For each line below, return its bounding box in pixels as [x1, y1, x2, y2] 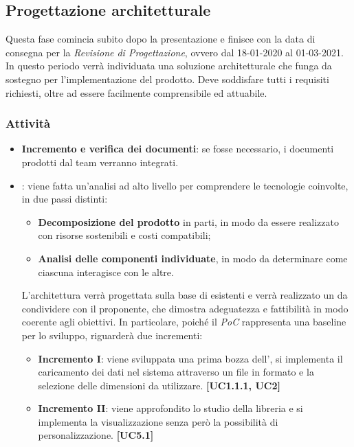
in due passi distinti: [21, 192, 108, 206]
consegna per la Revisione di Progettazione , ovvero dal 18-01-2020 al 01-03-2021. [5, 45, 344, 59]
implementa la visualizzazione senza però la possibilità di [38, 414, 278, 428]
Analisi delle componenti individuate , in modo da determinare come [38, 251, 348, 265]
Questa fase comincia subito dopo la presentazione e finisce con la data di [5, 32, 316, 46]
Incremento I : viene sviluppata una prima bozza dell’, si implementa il [38, 351, 343, 365]
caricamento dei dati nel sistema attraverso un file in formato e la [38, 365, 314, 379]
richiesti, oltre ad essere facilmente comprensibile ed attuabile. [5, 85, 267, 100]
